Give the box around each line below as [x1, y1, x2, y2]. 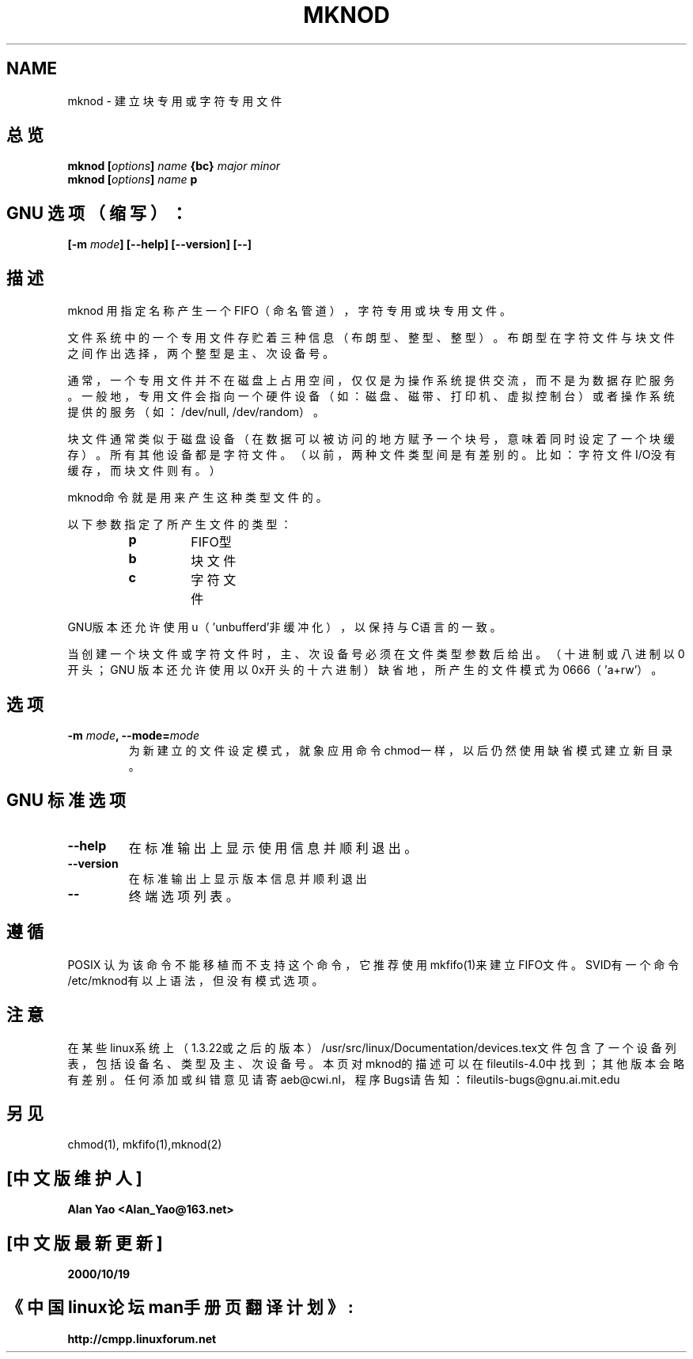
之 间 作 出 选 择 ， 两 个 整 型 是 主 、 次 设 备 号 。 [67, 346, 335, 361]
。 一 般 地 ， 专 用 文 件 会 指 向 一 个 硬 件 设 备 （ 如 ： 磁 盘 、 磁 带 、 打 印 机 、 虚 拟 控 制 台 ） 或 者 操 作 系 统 [67, 389, 675, 403]
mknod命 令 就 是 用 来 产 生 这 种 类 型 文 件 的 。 [67, 490, 328, 505]
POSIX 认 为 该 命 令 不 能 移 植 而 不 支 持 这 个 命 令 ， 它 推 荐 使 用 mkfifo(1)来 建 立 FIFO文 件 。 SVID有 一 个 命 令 [67, 957, 680, 971]
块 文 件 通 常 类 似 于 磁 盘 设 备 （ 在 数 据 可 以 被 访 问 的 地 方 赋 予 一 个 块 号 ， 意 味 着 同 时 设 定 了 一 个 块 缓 [67, 432, 675, 446]
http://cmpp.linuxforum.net [67, 1331, 217, 1346]
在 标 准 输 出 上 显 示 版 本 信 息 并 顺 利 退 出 [128, 871, 367, 885]
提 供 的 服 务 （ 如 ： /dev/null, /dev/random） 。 [67, 405, 325, 419]
